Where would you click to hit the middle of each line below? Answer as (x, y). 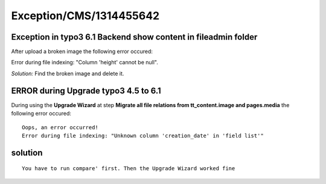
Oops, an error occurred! (60, 127)
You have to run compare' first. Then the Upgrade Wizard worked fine (129, 169)
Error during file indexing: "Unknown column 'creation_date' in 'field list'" (143, 136)
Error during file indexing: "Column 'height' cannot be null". (85, 63)
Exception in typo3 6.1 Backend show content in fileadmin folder (134, 37)
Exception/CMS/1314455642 (85, 16)
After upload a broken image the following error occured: (82, 52)
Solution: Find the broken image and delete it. (68, 73)
